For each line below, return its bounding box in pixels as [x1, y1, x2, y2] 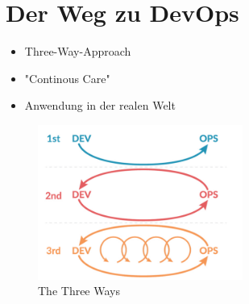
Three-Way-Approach [24, 43, 131, 60]
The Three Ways [38, 282, 120, 299]
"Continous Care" [24, 69, 110, 86]
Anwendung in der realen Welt [24, 97, 176, 114]
